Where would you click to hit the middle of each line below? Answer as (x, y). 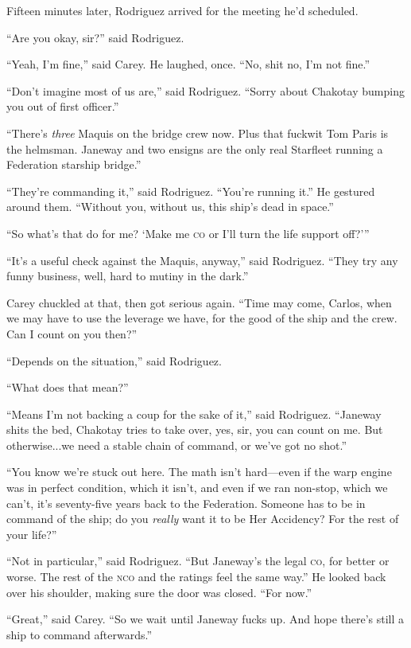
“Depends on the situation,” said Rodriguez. (114, 360)
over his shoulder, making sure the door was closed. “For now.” (159, 592)
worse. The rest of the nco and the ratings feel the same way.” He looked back (196, 577)
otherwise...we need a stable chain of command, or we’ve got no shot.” (177, 445)
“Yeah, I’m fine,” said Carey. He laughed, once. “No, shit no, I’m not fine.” (188, 64)
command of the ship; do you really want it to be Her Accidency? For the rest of (203, 519)
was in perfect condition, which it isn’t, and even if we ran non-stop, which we (197, 488)
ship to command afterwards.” (79, 634)
